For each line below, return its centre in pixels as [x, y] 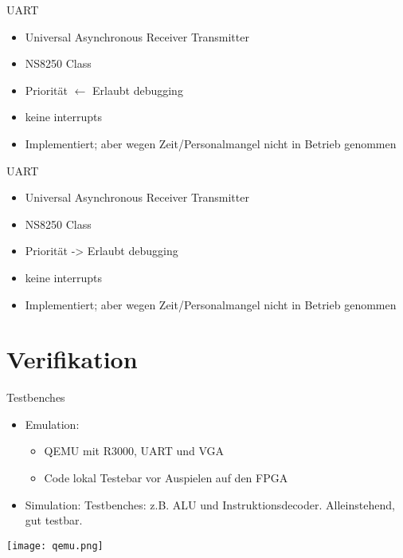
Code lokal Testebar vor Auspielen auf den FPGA [166, 478]
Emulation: [52, 424]
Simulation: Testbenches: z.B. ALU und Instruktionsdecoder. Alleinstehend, [210, 504]
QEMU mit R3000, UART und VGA [134, 451]
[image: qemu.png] [55, 546]
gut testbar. [54, 520]
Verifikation [72, 359]
